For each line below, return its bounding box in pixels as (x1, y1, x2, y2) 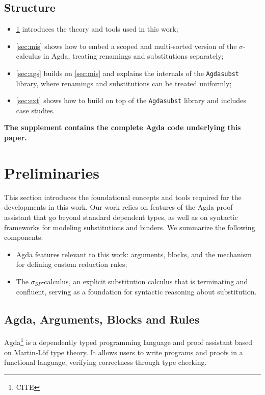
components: (4, 232, 43, 242)
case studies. (16, 105, 55, 115)
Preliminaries (4, 162, 99, 183)
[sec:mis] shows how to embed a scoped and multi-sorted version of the (16, 40, 237, 51)
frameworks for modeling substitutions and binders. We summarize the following (4, 221, 255, 232)
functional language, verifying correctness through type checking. (4, 357, 207, 367)
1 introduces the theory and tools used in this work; (16, 23, 178, 34)
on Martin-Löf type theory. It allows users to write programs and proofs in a (4, 347, 243, 357)
